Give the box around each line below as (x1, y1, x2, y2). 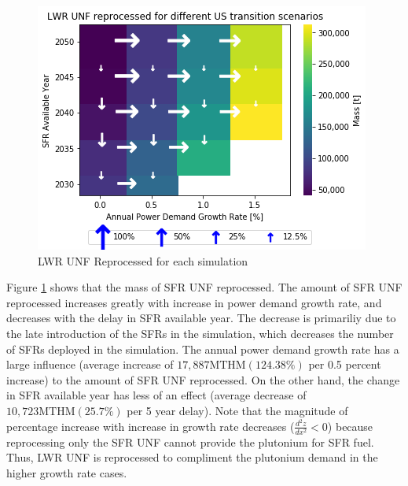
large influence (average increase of (6, 356, 174, 373)
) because (327, 417, 373, 434)
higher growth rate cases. (6, 464, 127, 480)
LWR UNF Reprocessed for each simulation (38, 252, 248, 269)
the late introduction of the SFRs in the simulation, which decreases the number (6, 325, 394, 341)
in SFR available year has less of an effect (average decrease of (6, 387, 307, 403)
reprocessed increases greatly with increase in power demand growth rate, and (6, 294, 382, 310)
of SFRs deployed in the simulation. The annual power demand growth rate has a (6, 340, 399, 357)
